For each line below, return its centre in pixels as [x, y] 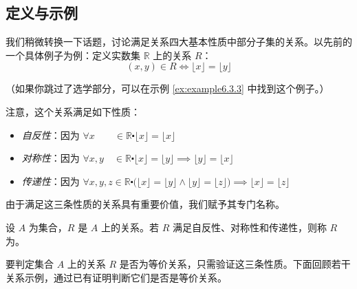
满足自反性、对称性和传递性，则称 [249, 227]
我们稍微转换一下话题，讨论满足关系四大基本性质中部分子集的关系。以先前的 [179, 42]
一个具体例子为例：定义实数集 [73, 55]
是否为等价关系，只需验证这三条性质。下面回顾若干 [235, 264]
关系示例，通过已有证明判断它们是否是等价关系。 [116, 277]
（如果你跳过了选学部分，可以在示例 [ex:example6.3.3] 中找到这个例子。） [167, 88]
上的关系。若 [130, 227]
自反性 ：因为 [51, 135]
